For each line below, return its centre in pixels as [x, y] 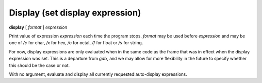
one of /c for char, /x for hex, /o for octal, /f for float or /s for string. [76, 43]
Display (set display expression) [75, 13]
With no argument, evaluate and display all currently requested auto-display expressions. [98, 74]
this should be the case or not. [39, 65]
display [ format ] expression [38, 27]
